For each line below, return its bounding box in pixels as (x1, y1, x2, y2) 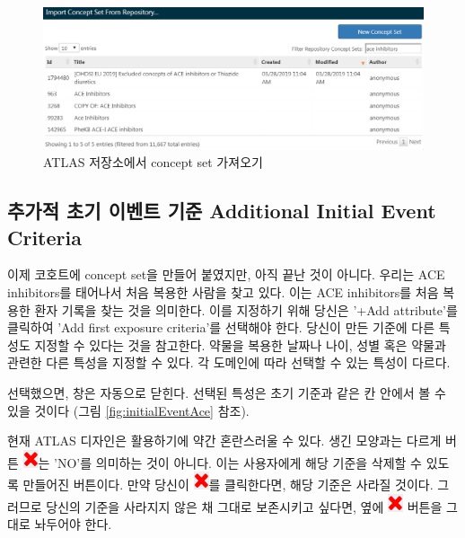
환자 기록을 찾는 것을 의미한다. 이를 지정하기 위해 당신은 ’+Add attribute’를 (34, 300, 458, 319)
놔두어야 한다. (34, 515, 112, 534)
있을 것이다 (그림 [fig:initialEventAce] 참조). (7, 401, 250, 419)
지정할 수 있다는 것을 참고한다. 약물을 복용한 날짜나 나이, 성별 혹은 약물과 (34, 335, 446, 354)
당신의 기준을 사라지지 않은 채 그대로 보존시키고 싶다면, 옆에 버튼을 (46, 497, 443, 516)
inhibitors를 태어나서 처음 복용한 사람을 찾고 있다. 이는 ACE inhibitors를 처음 (7, 282, 439, 301)
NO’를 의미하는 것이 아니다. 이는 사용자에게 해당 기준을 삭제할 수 (57, 453, 422, 472)
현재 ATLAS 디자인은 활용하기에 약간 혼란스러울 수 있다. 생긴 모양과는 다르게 (7, 431, 442, 450)
